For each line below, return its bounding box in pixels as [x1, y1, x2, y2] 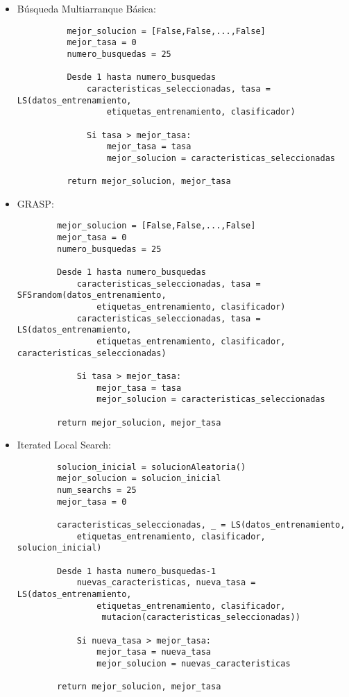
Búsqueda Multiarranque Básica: [17, 1, 156, 15]
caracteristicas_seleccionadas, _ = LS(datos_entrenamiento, [57, 520, 346, 530]
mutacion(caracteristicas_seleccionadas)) [101, 612, 300, 623]
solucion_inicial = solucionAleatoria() [57, 462, 246, 472]
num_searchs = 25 [57, 485, 137, 496]
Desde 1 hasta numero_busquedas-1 [57, 566, 216, 576]
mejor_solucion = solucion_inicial [57, 473, 221, 484]
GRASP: [17, 196, 54, 210]
